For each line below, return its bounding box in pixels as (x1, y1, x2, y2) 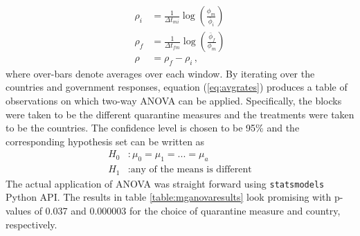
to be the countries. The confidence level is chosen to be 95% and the (6, 120, 300, 135)
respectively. (6, 217, 57, 231)
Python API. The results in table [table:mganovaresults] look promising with (6, 190, 332, 204)
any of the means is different (130, 165, 252, 175)
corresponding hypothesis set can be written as (6, 134, 205, 148)
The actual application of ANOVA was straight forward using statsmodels (6, 176, 325, 190)
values (6, 203, 32, 218)
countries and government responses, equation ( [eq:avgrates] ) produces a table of (6, 80, 348, 94)
